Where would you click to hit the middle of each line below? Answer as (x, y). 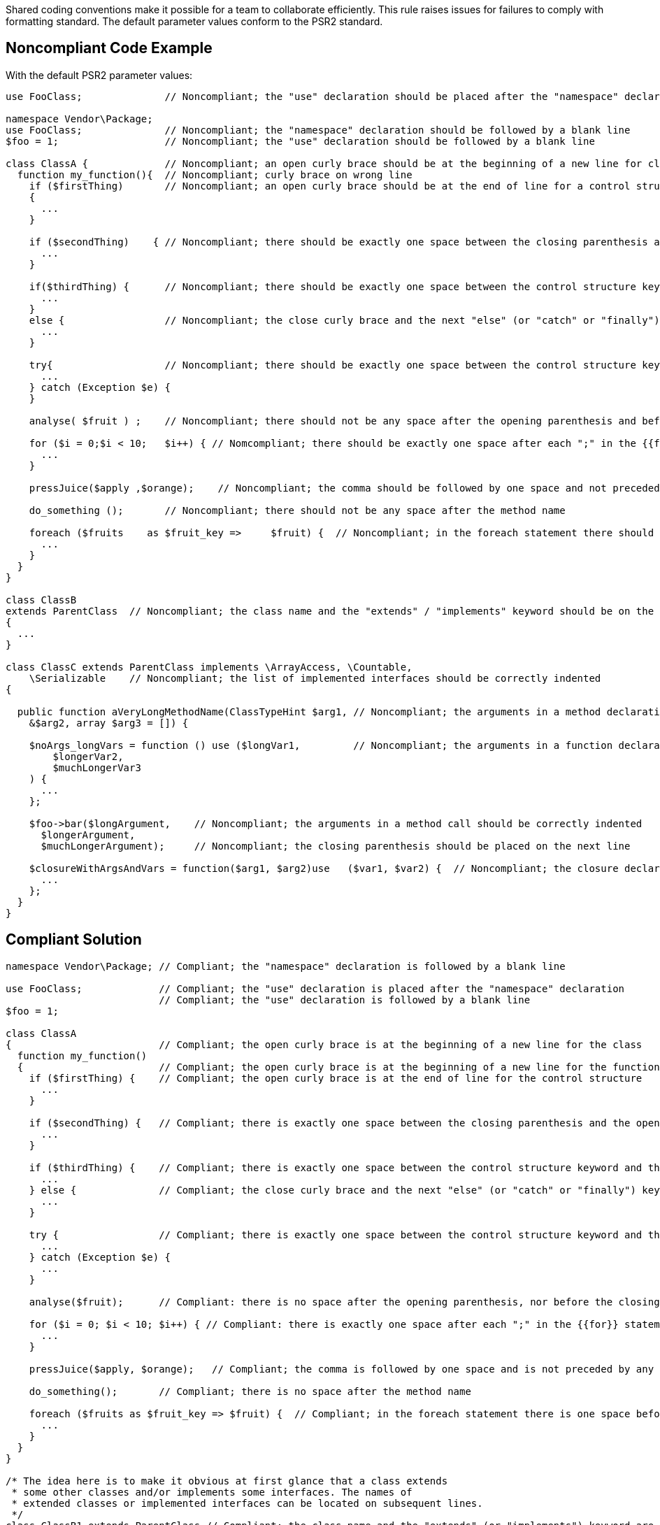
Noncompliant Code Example (109, 48)
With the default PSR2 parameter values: (99, 75)
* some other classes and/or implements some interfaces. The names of (212, 1492)
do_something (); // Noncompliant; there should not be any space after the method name (297, 510)
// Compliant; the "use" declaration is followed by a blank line (345, 1000)
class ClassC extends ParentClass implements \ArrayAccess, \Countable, (209, 667)
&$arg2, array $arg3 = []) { (109, 723)
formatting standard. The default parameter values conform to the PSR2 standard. (194, 21)
